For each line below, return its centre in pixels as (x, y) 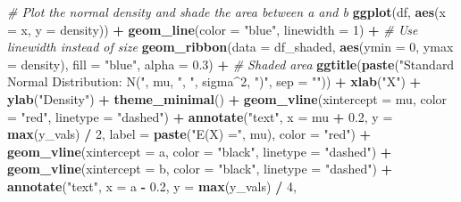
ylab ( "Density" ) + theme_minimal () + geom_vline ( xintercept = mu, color (227, 98)
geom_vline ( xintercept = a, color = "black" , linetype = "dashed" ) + (200, 151)
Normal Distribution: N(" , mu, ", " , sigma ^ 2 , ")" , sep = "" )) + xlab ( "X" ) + (214, 81)
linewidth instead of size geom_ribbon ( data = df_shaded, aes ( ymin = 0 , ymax (230, 47)
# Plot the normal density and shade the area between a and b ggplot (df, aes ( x (226, 12)
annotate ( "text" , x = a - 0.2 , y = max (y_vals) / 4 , (152, 186)
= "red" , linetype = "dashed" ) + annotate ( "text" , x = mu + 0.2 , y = (200, 116)
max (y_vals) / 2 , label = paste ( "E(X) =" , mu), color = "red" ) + (189, 134)
